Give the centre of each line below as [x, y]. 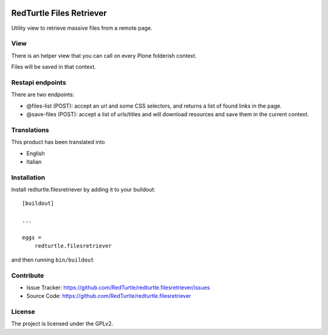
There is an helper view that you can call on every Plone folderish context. [104, 55]
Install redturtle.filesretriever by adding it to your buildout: [84, 190]
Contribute [28, 275]
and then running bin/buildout [53, 260]
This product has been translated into [58, 142]
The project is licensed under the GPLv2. [62, 324]
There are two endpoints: [43, 95]
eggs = [32, 237]
